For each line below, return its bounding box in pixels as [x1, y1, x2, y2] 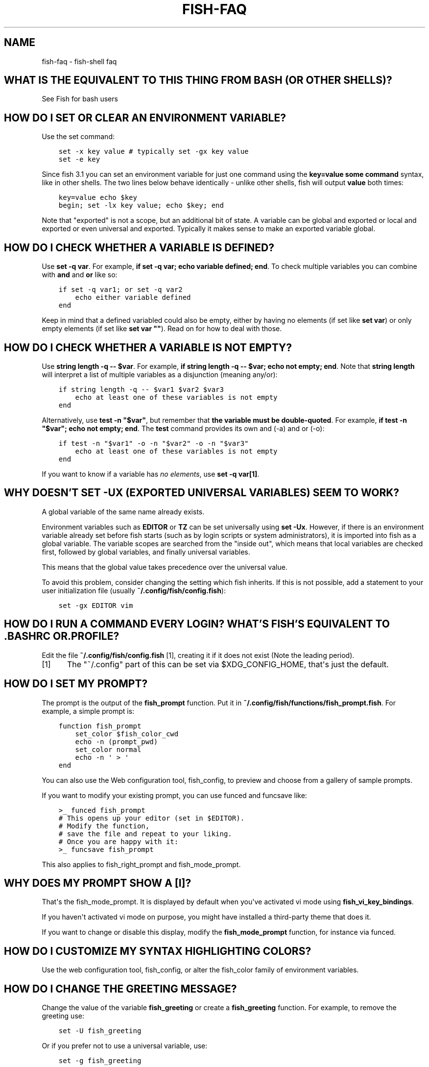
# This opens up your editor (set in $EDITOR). [58, 814, 245, 822]
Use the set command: [42, 132, 115, 141]
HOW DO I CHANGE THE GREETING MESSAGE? [4, 982, 237, 995]
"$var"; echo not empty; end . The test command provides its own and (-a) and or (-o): [42, 424, 325, 433]
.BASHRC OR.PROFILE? [4, 630, 119, 643]
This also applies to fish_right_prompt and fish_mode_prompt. [42, 860, 241, 869]
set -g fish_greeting [58, 1057, 142, 1065]
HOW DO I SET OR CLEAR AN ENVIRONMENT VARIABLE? [4, 111, 286, 124]
